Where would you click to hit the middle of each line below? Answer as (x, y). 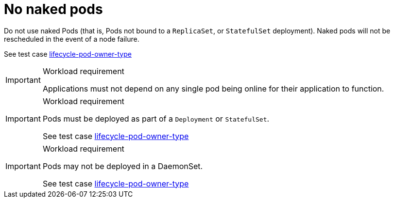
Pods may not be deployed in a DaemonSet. (123, 166)
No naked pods (53, 9)
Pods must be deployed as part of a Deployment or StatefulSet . (156, 118)
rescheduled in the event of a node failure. (72, 39)
